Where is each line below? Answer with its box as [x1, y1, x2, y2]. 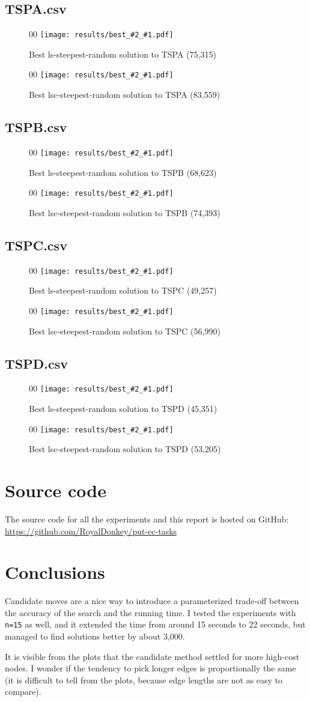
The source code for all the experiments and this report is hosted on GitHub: [5, 512, 289, 525]
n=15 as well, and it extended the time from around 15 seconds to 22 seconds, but [5, 618, 306, 631]
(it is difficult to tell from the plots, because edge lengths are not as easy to [5, 673, 283, 686]
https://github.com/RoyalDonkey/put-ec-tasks [5, 524, 177, 537]
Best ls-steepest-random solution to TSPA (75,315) [29, 47, 216, 60]
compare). [5, 685, 41, 698]
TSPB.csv [5, 118, 67, 136]
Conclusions [5, 560, 105, 584]
